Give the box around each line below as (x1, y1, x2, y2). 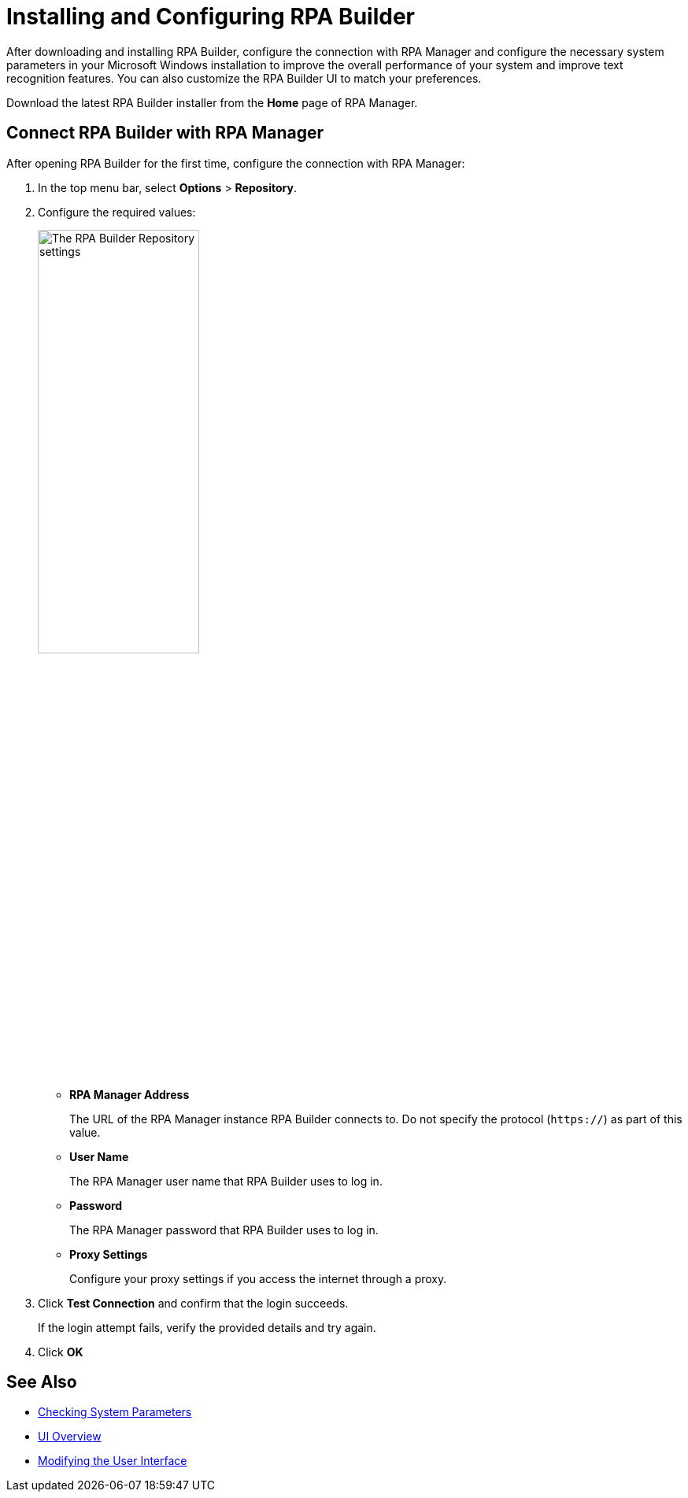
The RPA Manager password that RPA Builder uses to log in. (69, 1222, 379, 1237)
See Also (6, 1372, 77, 1393)
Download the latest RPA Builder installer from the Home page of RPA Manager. (6, 95, 418, 109)
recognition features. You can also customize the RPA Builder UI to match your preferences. (6, 71, 482, 85)
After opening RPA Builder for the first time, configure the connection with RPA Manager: (6, 156, 465, 170)
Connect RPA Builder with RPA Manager (6, 123, 324, 143)
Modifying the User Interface (38, 1454, 187, 1468)
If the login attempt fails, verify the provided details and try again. (38, 1320, 376, 1334)
